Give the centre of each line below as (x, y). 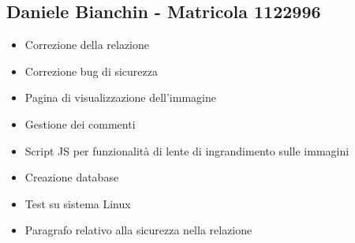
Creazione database (72, 177)
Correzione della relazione (87, 45)
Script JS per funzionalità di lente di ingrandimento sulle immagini (187, 150)
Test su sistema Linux (78, 203)
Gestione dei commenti (80, 123)
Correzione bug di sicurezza (91, 71)
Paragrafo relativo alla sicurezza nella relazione (138, 230)
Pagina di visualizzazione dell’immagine (120, 97)
